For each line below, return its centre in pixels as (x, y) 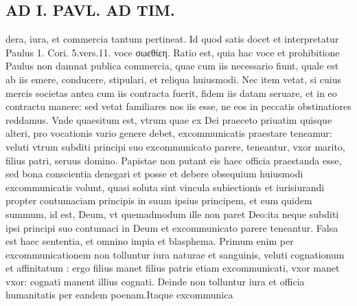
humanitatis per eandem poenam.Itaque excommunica (119, 295)
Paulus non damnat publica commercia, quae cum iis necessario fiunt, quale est (172, 66)
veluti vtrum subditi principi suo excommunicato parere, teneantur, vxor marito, (175, 146)
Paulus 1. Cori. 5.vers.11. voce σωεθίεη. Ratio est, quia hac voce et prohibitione (173, 52)
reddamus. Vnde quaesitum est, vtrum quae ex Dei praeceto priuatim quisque (169, 119)
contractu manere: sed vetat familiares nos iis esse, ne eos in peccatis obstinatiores (178, 106)
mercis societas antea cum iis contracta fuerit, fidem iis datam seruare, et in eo (171, 92)
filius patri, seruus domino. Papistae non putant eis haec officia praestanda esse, (174, 160)
